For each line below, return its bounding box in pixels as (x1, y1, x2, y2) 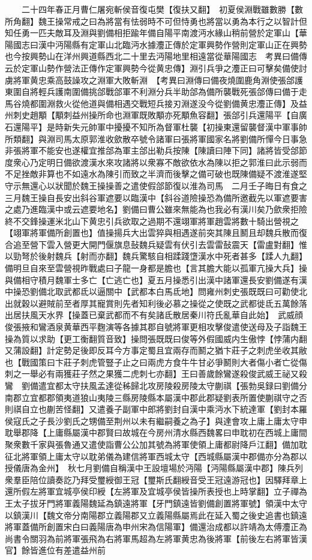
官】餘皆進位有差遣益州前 (5, 544, 106, 556)
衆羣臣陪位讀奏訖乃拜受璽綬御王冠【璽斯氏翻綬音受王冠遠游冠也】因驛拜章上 (5, 473, 307, 486)
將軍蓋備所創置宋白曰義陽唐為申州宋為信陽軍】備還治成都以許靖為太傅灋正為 (5, 520, 307, 533)
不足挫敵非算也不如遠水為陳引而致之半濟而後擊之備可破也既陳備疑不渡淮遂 (5, 167, 299, 180)
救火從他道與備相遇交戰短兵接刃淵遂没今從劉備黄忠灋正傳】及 (55, 97, 299, 109)
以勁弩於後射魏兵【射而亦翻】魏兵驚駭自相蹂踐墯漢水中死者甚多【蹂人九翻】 (5, 250, 307, 262)
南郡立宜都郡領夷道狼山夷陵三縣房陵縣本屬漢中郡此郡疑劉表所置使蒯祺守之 (5, 391, 299, 403)
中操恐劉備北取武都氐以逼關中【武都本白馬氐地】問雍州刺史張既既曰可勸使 (5, 285, 299, 298)
